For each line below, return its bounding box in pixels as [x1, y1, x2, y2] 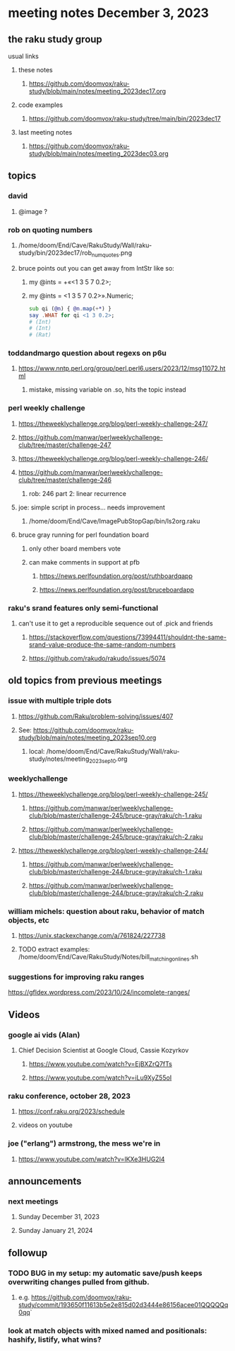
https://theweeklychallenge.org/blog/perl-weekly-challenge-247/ [18, 419, 208, 428]
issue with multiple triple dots [8, 696, 112, 706]
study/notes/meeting [28, 754, 90, 763]
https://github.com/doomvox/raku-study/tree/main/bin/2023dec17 [28, 115, 221, 123]
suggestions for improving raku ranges [8, 972, 145, 982]
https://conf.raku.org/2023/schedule [18, 1107, 126, 1116]
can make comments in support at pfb [28, 558, 140, 566]
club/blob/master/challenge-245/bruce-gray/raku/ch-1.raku [28, 811, 203, 820]
